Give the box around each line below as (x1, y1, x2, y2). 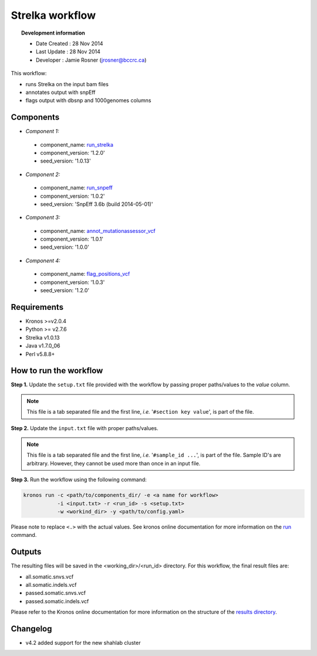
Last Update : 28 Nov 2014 (36, 48, 101, 55)
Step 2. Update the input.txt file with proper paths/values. (11, 424, 158, 431)
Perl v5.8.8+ (25, 350, 55, 357)
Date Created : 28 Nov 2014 (36, 40, 103, 47)
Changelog (11, 624, 52, 634)
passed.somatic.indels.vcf (25, 597, 89, 604)
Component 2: (25, 171, 60, 178)
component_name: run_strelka (40, 141, 114, 148)
